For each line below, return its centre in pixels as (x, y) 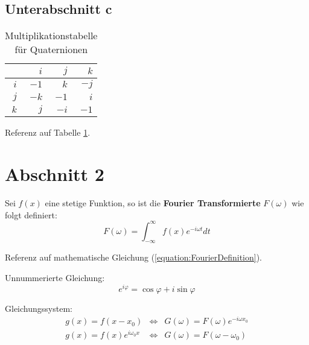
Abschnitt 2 (55, 173)
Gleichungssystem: (39, 308)
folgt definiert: (31, 214)
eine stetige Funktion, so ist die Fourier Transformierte (153, 202)
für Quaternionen (51, 49)
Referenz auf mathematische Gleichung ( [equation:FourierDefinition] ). (133, 257)
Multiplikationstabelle (51, 36)
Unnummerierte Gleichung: (55, 277)
